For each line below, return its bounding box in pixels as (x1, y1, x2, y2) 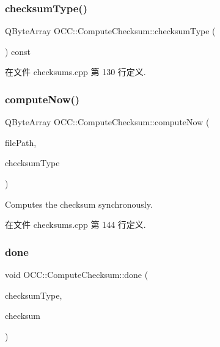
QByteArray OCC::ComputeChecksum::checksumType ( (5, 24, 216, 37)
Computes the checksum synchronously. (5, 197, 153, 210)
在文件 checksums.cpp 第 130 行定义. (5, 65, 146, 78)
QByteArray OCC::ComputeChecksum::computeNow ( (5, 115, 210, 128)
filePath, (5, 136, 37, 148)
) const (5, 45, 31, 57)
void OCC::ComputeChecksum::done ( (5, 268, 148, 280)
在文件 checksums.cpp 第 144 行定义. (5, 218, 146, 231)
